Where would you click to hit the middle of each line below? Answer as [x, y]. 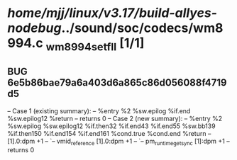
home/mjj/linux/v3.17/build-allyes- [112, 13]
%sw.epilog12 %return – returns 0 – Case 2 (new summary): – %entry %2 [115, 118]
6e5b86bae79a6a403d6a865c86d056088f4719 [117, 83]
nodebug [34, 28]
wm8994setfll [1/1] [95, 45]
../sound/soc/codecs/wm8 [142, 28]
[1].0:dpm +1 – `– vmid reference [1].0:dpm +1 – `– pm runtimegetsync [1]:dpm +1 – [118, 142]
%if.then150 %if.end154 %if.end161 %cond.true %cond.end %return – [109, 133]
